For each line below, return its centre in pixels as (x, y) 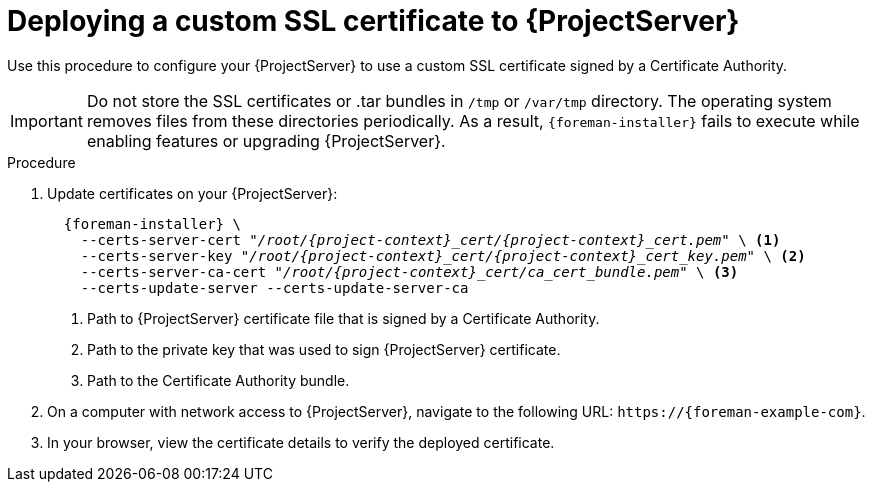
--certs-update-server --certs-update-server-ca (274, 287)
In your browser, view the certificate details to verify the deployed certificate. (301, 442)
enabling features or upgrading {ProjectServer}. (266, 140)
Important (46, 120)
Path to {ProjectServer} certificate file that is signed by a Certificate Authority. (343, 318)
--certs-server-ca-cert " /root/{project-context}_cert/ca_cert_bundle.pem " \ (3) (409, 271)
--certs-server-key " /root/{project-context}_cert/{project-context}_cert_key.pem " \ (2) (443, 255)
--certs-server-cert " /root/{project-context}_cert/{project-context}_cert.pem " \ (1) (430, 239)
